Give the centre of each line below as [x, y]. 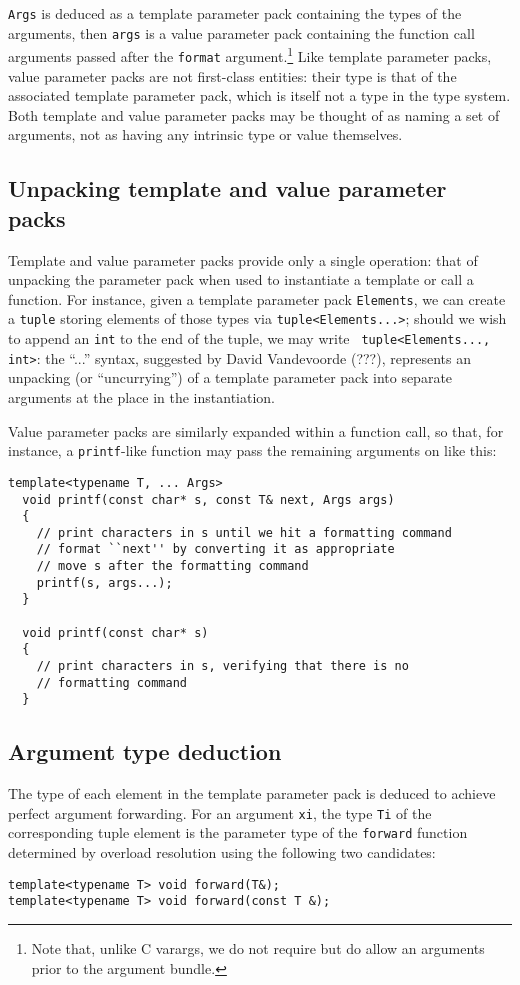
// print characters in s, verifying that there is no [222, 666]
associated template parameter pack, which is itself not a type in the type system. [259, 95]
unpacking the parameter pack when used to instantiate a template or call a [241, 279]
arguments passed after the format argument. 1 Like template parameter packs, [250, 54]
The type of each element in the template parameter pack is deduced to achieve [252, 793]
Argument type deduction [145, 751]
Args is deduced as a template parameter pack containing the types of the [235, 13]
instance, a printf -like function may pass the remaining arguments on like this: [252, 450]
